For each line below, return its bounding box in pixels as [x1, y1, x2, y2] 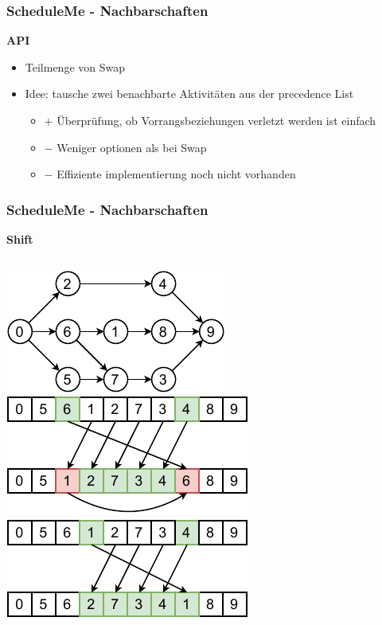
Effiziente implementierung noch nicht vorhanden [57, 166, 296, 182]
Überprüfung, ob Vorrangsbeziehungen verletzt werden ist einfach [57, 112, 376, 128]
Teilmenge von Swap [25, 58, 126, 75]
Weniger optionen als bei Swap [57, 139, 207, 155]
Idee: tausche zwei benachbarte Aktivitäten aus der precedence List [25, 85, 354, 102]
